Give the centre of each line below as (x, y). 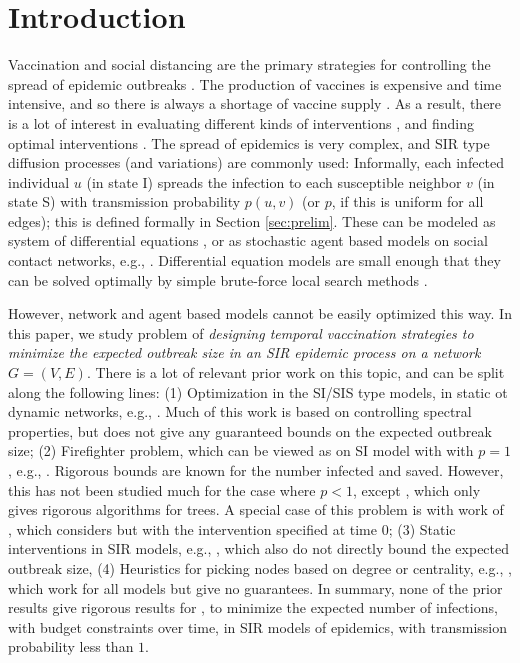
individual (39, 181)
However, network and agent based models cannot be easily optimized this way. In (260, 313)
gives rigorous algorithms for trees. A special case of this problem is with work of (256, 509)
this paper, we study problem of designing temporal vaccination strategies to (241, 332)
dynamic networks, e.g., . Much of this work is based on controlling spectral (240, 411)
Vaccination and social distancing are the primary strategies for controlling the (249, 64)
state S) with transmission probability (124, 201)
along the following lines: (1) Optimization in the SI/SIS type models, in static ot (258, 391)
